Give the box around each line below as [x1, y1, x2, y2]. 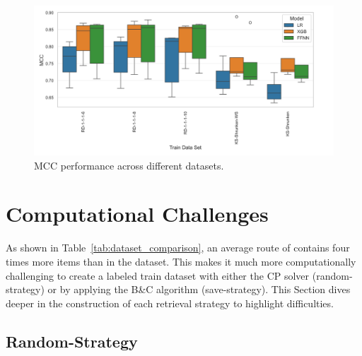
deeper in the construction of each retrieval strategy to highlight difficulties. [6, 295, 334, 310]
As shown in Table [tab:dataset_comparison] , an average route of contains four [6, 240, 350, 255]
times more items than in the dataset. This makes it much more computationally [6, 254, 356, 268]
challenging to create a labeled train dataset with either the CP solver [6, 268, 310, 283]
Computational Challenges [6, 199, 269, 228]
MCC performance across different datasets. [34, 158, 224, 172]
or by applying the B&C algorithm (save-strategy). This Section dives [47, 282, 351, 297]
